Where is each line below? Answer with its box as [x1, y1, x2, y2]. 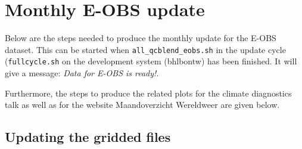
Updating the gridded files [5, 128, 171, 146]
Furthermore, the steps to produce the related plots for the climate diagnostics [5, 86, 292, 99]
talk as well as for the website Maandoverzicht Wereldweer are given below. [5, 98, 280, 111]
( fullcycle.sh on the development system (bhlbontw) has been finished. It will [5, 55, 297, 67]
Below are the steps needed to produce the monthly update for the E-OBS [5, 32, 276, 44]
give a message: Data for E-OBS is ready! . [5, 67, 159, 79]
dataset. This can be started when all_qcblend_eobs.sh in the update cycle [5, 43, 286, 55]
